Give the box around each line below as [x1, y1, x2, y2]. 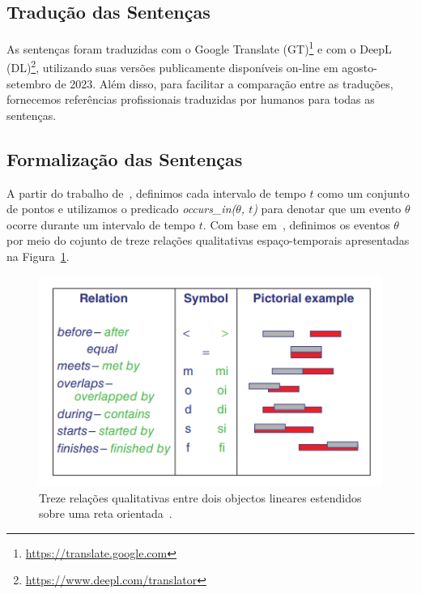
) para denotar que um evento [253, 200, 402, 217]
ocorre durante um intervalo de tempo [6, 216, 196, 233]
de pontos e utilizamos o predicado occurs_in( [6, 200, 236, 217]
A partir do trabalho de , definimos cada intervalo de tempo [6, 184, 306, 201]
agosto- [342, 59, 377, 76]
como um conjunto [317, 184, 410, 201]
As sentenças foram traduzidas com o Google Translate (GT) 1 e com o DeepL [6, 38, 392, 57]
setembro [6, 75, 51, 92]
